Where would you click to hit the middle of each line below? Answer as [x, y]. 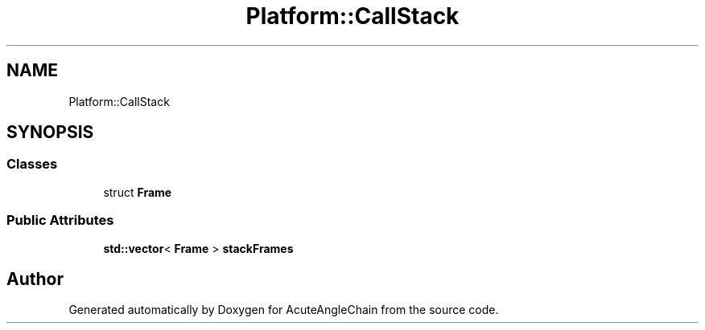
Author [35, 279]
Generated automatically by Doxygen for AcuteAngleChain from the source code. [284, 310]
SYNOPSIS [50, 132]
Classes [32, 164]
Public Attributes [60, 220]
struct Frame [138, 192]
